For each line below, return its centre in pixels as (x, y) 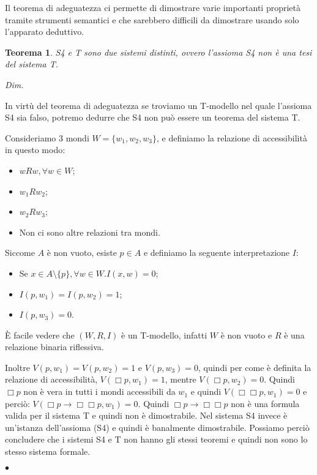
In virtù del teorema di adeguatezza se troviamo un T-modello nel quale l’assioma (158, 105)
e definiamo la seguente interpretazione (217, 252)
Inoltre (17, 367)
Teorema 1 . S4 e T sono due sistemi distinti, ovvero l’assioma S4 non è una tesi (158, 52)
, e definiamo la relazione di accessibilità (232, 137)
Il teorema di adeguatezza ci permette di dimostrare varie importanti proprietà (153, 7)
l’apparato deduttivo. (45, 32)
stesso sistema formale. (48, 451)
